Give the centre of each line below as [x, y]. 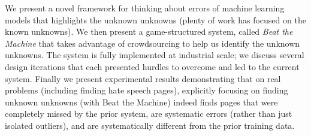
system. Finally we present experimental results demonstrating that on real [143, 78]
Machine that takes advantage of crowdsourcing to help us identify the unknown [153, 43]
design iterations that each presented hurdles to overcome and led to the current [152, 66]
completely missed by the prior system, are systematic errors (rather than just [149, 114]
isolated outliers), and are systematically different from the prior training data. [150, 125]
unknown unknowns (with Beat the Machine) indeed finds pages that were [141, 102]
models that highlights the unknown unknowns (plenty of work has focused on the [155, 19]
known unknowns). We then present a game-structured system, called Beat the [149, 31]
